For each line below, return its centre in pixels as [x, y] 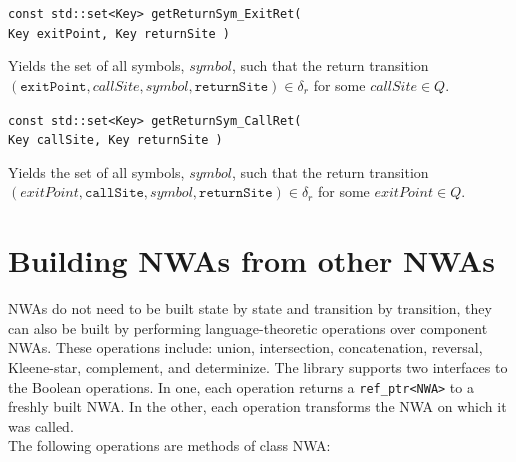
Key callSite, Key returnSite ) [115, 140]
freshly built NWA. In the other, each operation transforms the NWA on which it [257, 406]
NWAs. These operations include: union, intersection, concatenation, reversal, [245, 347]
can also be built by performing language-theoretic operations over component [248, 327]
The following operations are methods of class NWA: [169, 445]
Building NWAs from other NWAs [251, 260]
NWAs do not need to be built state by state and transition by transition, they [250, 308]
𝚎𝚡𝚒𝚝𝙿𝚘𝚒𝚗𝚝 [53, 86]
